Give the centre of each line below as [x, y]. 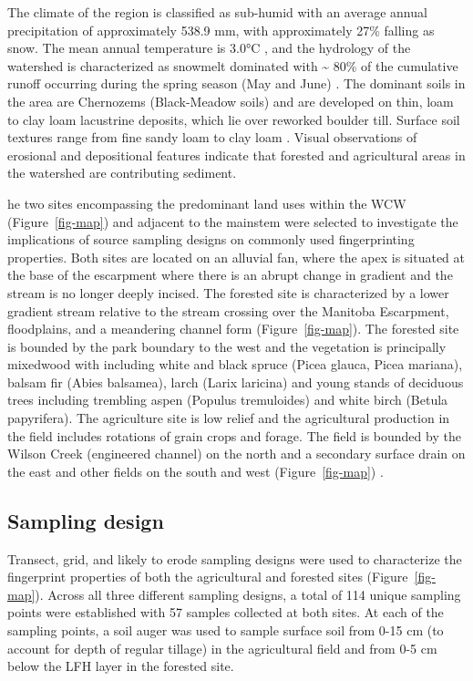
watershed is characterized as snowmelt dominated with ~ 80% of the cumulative [233, 65]
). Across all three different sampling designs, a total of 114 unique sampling [248, 594]
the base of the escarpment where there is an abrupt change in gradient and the [230, 275]
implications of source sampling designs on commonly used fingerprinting [211, 239]
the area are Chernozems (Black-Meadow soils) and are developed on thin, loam [231, 101]
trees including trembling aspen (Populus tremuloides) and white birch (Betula [228, 400]
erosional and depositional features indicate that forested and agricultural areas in [236, 155]
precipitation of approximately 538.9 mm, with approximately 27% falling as [221, 30]
